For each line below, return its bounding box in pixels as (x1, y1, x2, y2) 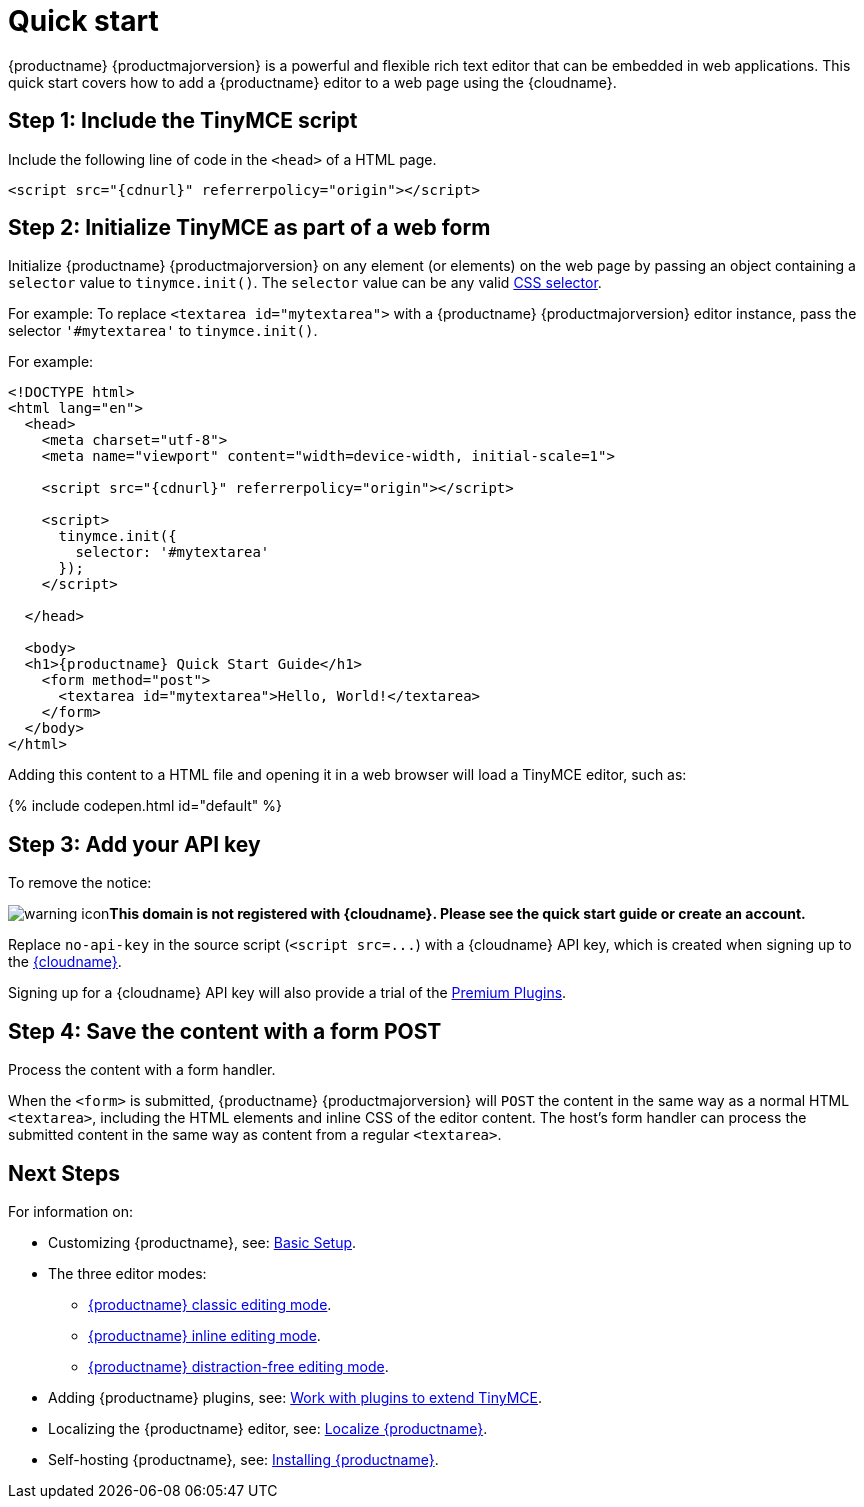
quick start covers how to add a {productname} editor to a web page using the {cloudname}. (8, 73, 617, 91)
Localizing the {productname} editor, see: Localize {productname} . (48, 1419, 488, 1437)
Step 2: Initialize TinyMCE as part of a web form (8, 215, 491, 241)
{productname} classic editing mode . (88, 1295, 332, 1313)
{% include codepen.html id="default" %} (8, 797, 282, 815)
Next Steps (8, 1160, 120, 1186)
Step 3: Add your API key (8, 831, 261, 857)
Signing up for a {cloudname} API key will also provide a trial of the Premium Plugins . (8, 984, 567, 1002)
